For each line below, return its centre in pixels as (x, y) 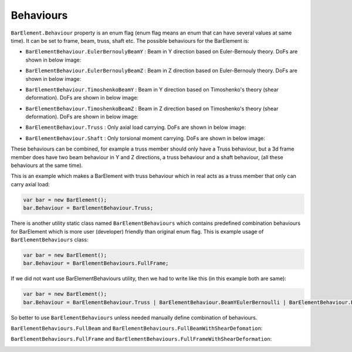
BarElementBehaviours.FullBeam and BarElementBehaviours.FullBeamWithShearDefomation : (137, 329)
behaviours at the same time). (47, 165)
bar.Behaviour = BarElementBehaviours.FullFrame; (96, 263)
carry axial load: (30, 184)
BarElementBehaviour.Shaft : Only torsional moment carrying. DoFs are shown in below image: (145, 138)
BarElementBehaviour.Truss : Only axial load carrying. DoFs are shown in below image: (136, 127)
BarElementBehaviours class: (50, 240)
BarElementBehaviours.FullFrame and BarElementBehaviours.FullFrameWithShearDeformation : (141, 339)
